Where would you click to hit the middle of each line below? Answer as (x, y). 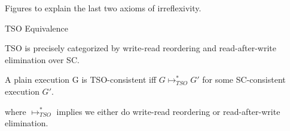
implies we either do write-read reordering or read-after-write (168, 111)
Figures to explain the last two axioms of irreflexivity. (103, 8)
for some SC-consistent (244, 79)
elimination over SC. (42, 59)
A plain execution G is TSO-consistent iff (81, 79)
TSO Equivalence (36, 28)
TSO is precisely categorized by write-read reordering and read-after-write (141, 48)
